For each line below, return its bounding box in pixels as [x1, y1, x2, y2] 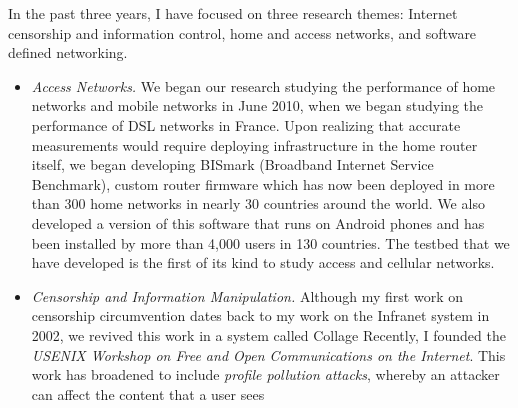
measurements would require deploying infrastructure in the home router [31, 134, 478, 155]
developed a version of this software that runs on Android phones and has [31, 212, 485, 233]
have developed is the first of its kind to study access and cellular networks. [31, 252, 495, 273]
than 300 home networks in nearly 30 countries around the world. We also [31, 193, 485, 214]
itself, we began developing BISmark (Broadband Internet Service [31, 154, 434, 175]
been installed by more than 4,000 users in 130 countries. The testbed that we [31, 232, 510, 253]
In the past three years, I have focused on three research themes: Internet [8, 3, 458, 23]
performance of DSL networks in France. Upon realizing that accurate [31, 114, 461, 135]
